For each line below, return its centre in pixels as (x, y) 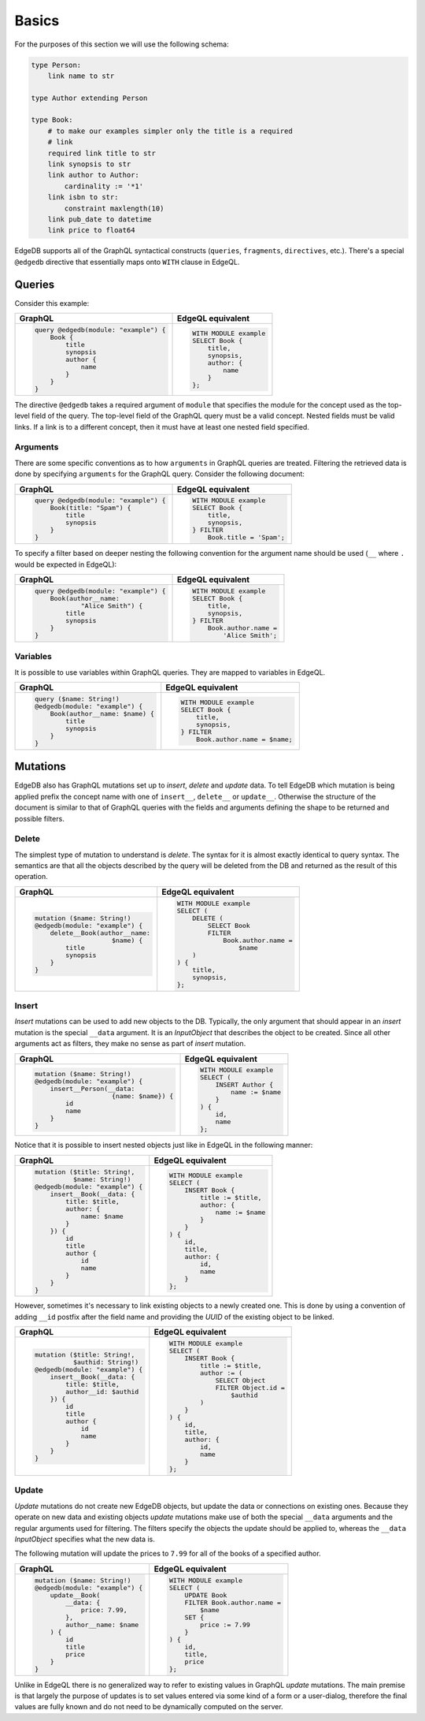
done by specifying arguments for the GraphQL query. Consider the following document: (159, 474)
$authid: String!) (106, 1362)
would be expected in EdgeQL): (66, 564)
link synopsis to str (89, 164)
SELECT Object (240, 1381)
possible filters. (39, 818)
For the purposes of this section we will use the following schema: (122, 44)
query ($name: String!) (77, 699)
